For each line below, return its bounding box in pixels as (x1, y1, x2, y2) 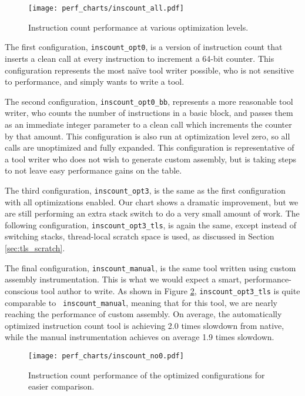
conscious (5, 284, 38, 297)
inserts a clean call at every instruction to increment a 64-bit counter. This (5, 52, 274, 64)
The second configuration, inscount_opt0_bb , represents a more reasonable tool (5, 95, 293, 107)
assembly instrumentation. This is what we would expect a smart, (5, 273, 242, 285)
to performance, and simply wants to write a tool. (5, 75, 185, 88)
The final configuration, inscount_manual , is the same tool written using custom (5, 261, 296, 274)
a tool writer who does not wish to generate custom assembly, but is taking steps (5, 152, 297, 165)
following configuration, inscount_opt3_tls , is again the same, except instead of (5, 218, 297, 231)
